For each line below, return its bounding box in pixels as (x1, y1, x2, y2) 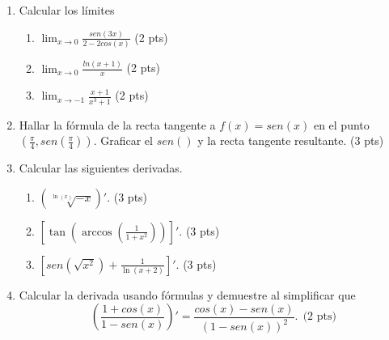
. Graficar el (93, 132, 153, 149)
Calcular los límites (19, 2, 115, 18)
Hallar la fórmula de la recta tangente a (19, 116, 216, 133)
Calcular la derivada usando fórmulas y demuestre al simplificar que (19, 286, 356, 303)
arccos (82, 226, 112, 238)
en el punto (313, 116, 370, 133)
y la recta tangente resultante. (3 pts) (197, 132, 384, 149)
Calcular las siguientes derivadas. (19, 159, 183, 176)
